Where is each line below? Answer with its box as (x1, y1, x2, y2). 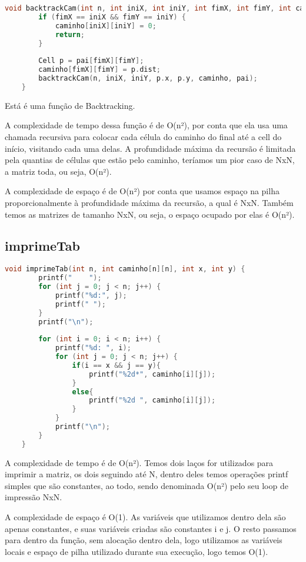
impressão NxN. (5, 491, 62, 503)
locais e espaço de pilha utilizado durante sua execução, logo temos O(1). (5, 545, 268, 557)
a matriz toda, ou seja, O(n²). (5, 165, 112, 177)
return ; (55, 30, 85, 39)
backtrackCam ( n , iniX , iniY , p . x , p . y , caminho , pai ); (38, 74, 258, 82)
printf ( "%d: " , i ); (55, 344, 131, 353)
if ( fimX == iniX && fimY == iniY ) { (38, 12, 186, 21)
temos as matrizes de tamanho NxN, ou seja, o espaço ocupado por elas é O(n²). (5, 208, 295, 220)
